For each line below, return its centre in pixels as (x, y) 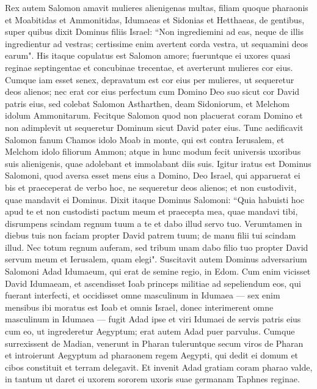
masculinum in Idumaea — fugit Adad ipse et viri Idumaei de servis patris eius (153, 319)
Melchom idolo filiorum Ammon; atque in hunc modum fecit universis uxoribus (153, 151)
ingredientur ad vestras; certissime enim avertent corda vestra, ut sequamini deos (157, 43)
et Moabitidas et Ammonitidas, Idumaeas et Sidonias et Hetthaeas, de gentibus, (155, 19)
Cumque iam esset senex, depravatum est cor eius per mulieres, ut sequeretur (150, 79)
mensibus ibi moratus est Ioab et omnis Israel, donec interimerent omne (139, 307)
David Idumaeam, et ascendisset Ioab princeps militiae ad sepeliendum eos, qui (153, 283)
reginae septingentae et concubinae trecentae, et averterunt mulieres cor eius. (149, 67)
